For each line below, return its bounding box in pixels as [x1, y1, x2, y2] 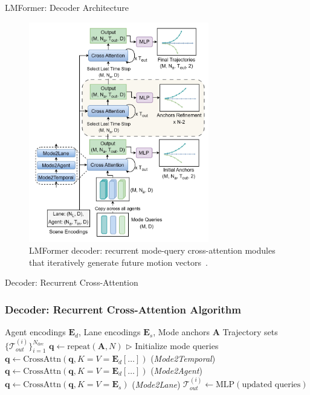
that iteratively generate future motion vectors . [29, 255, 208, 268]
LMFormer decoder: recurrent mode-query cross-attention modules [29, 244, 276, 257]
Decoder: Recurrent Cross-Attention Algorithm [5, 301, 241, 316]
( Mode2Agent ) [150, 364, 202, 376]
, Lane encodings [78, 326, 141, 338]
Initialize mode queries [135, 339, 219, 352]
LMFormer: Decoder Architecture [5, 1, 129, 13]
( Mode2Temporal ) [150, 352, 216, 365]
